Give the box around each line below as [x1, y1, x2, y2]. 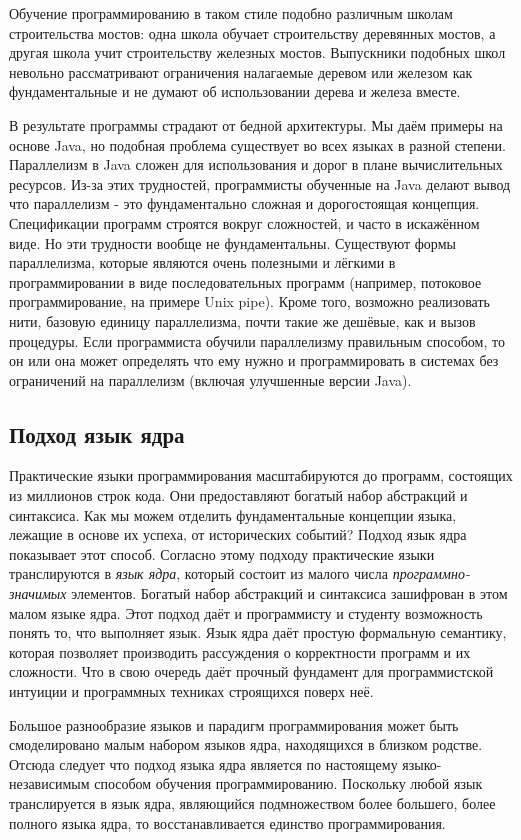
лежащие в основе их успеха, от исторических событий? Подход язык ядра [9, 524, 467, 545]
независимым [9, 773, 90, 794]
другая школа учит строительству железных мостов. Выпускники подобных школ [9, 42, 506, 63]
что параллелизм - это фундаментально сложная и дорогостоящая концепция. [9, 193, 480, 214]
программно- [392, 563, 470, 584]
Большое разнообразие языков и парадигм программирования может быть [9, 714, 459, 735]
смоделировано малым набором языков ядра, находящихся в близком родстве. [9, 734, 483, 755]
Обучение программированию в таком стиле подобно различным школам [9, 3, 453, 23]
